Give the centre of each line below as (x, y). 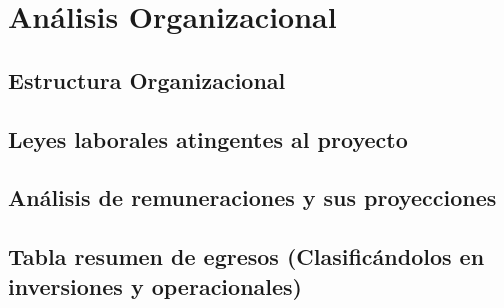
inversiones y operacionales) (155, 285)
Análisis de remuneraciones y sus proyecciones (252, 197)
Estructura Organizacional (147, 79)
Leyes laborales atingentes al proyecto (208, 138)
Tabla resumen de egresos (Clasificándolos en (246, 256)
